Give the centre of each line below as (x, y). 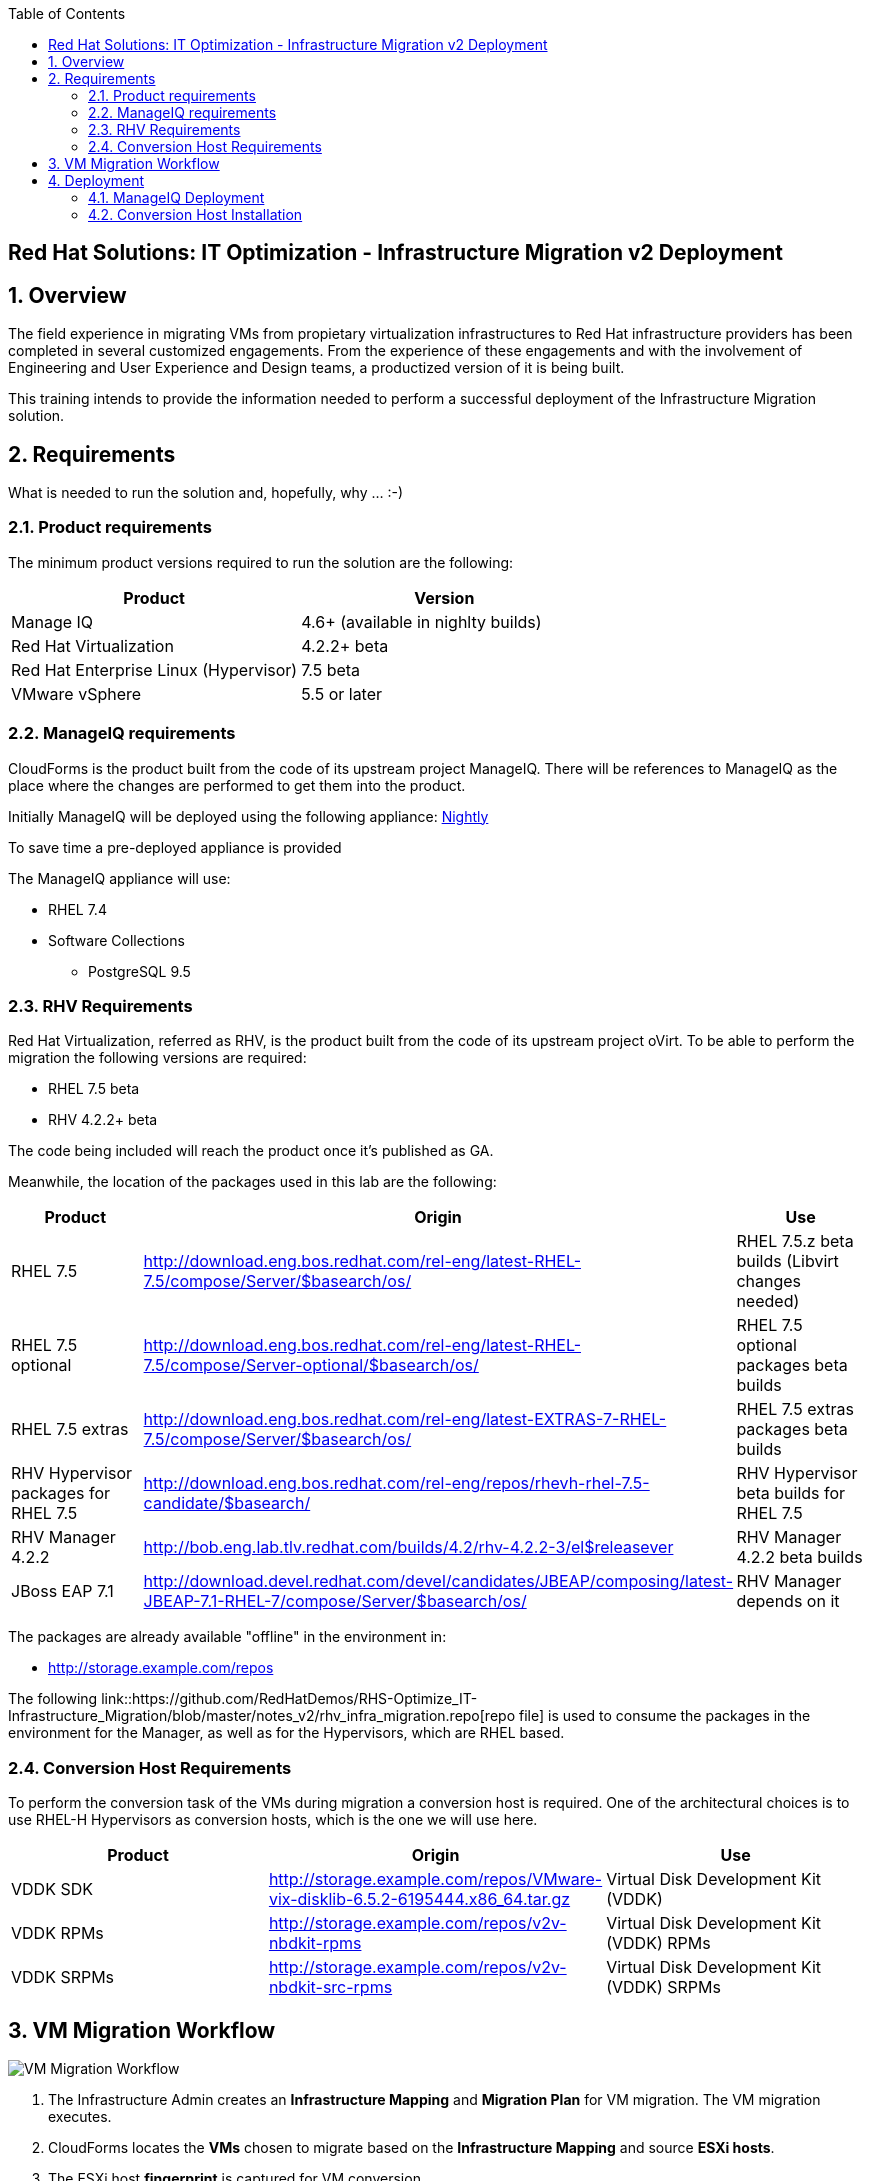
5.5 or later (342, 693)
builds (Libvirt (787, 1261)
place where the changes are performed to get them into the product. (237, 785)
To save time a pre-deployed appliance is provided (175, 847)
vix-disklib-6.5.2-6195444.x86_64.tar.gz (419, 1899)
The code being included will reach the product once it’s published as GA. (251, 1151)
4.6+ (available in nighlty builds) (421, 621)
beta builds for (791, 1493)
